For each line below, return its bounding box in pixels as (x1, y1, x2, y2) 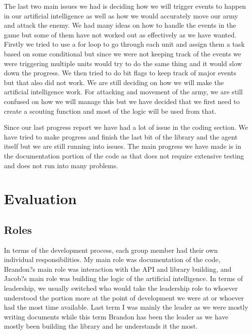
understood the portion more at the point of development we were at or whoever (4, 292, 244, 302)
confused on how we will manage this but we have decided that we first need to (4, 96, 240, 106)
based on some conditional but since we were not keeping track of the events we (4, 48, 241, 58)
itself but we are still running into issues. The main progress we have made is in (4, 141, 241, 151)
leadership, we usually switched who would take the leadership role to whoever (4, 283, 238, 293)
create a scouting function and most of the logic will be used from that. (4, 105, 217, 116)
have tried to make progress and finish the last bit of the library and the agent (4, 131, 238, 141)
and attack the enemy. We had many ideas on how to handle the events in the (4, 20, 236, 30)
